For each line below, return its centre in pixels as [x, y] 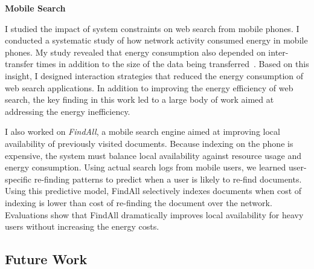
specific [18, 179]
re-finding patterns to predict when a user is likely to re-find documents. [168, 179]
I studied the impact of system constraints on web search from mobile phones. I [152, 28]
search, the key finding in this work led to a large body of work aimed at [139, 99]
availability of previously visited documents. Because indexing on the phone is [149, 143]
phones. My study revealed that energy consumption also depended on [135, 52]
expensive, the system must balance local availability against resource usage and [153, 155]
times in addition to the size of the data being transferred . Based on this [172, 64]
